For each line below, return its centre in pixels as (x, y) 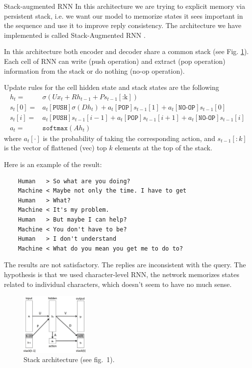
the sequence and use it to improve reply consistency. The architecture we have (123, 25)
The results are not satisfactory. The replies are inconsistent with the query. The (125, 265)
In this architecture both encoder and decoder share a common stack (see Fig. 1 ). (126, 51)
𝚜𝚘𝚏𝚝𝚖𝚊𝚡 (55, 128)
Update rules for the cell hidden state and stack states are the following (112, 87)
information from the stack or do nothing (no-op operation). (94, 71)
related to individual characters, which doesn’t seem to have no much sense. (118, 284)
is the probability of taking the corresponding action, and (129, 138)
